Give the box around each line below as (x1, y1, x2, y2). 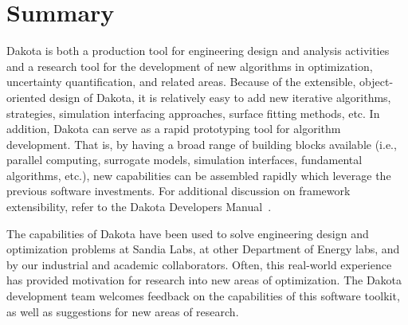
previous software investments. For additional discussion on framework (6, 182, 351, 199)
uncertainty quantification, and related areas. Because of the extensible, (6, 73, 356, 90)
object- (359, 73, 394, 90)
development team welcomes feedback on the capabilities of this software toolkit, (6, 288, 400, 304)
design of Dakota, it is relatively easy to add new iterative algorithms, (49, 88, 391, 105)
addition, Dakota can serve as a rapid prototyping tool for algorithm (6, 120, 341, 137)
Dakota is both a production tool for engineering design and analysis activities (6, 42, 390, 59)
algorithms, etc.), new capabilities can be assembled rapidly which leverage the (6, 166, 391, 183)
